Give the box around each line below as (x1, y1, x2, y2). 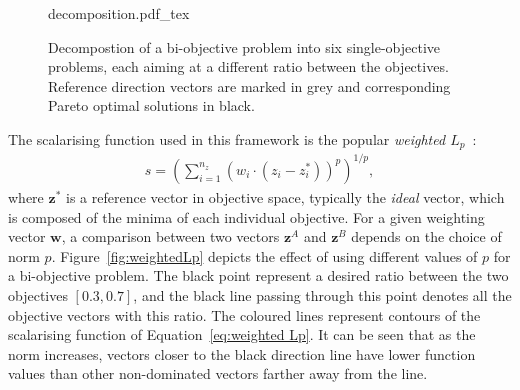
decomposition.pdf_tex (48, 3, 190, 23)
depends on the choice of (351, 226, 502, 247)
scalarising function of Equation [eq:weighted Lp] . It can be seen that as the (8, 324, 476, 345)
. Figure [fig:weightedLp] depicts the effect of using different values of (51, 245, 478, 266)
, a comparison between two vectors (61, 226, 280, 247)
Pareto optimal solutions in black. (48, 95, 255, 116)
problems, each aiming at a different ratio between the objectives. (48, 56, 449, 77)
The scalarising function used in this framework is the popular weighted (8, 128, 446, 149)
